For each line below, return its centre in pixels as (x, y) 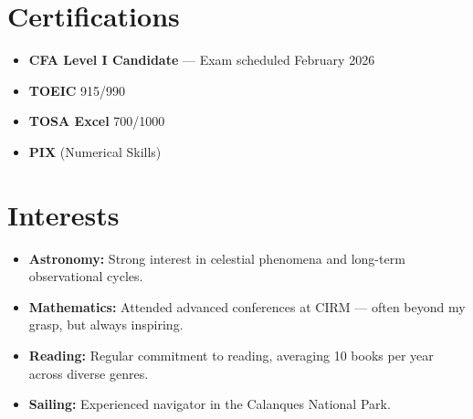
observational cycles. (86, 276)
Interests (63, 214)
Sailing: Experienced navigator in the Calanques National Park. (210, 404)
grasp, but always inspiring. (106, 325)
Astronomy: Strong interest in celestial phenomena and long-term (217, 258)
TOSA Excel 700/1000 (97, 121)
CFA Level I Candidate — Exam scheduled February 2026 (202, 60)
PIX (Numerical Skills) (95, 151)
